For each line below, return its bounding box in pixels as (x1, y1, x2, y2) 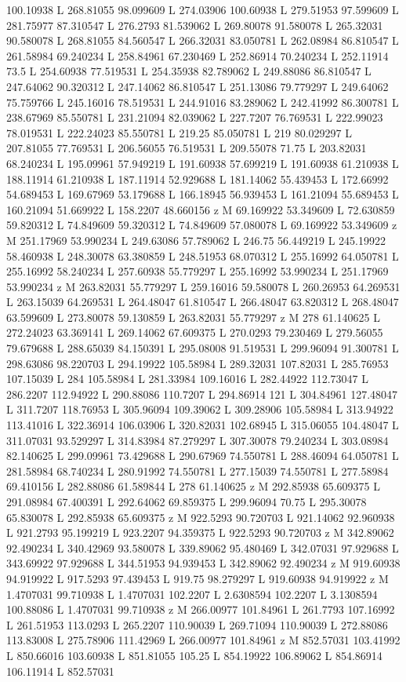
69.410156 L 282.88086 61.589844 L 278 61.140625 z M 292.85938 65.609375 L (6, 478, 380, 494)
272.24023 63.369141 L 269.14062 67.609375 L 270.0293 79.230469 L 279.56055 (6, 324, 383, 341)
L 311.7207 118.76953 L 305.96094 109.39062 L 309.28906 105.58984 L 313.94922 (6, 401, 393, 418)
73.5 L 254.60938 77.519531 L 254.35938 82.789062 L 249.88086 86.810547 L (6, 63, 372, 79)
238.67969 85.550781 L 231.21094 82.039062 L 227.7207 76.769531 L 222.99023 (6, 109, 383, 126)
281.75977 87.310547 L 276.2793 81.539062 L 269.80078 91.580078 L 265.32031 (6, 16, 383, 33)
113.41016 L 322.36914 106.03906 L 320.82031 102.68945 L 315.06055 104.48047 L (6, 417, 399, 433)
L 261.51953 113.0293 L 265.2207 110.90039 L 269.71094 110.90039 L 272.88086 (6, 616, 388, 633)
